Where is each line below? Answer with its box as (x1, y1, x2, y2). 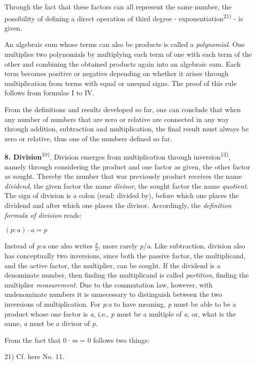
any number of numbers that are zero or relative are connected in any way (4, 114, 229, 124)
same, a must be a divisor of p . (4, 318, 98, 328)
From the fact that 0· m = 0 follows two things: (4, 334, 149, 345)
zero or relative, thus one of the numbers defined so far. (4, 133, 172, 143)
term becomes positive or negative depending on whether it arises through (4, 68, 229, 79)
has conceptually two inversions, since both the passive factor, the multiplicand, (4, 250, 246, 261)
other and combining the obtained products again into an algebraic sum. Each (4, 58, 241, 69)
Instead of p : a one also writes (4, 241, 93, 251)
